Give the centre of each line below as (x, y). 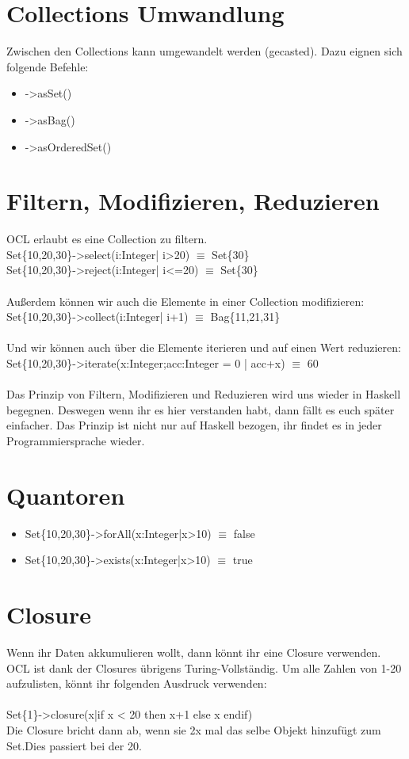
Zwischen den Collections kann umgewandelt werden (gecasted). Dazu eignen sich (204, 51)
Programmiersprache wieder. (76, 440)
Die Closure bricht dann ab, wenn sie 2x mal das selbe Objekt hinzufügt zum (194, 729)
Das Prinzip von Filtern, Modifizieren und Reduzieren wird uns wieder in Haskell (204, 394)
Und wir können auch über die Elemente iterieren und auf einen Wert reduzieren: (204, 347)
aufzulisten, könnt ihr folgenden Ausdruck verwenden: (137, 683)
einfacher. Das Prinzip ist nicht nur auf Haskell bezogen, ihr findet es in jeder (194, 425)
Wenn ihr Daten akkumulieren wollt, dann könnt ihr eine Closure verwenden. (194, 652)
